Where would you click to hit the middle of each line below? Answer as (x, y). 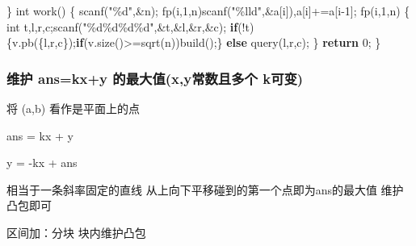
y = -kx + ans (42, 163)
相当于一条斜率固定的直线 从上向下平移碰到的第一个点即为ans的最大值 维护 (205, 189)
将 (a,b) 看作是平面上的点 (73, 108)
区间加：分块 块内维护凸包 (76, 232)
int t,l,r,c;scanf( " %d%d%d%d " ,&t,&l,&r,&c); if (122, 26)
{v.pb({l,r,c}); (42, 42)
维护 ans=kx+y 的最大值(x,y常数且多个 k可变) (155, 78)
